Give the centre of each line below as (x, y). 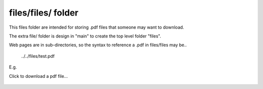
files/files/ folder (44, 13)
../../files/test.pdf (38, 56)
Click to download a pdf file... (38, 76)
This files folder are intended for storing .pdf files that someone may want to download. (97, 27)
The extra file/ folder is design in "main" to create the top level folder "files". (85, 36)
